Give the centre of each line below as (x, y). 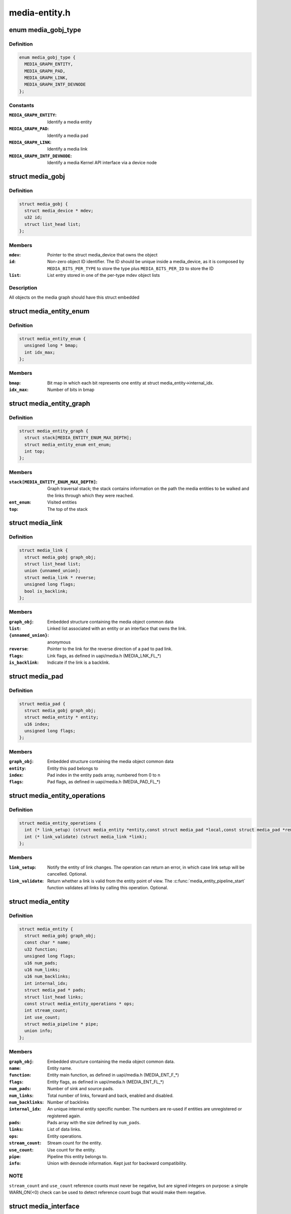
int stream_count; (46, 1011)
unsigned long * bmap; (51, 346)
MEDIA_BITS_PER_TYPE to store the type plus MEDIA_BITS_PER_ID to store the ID (130, 268)
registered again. (64, 1116)
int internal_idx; (46, 983)
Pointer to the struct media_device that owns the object (102, 255)
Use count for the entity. (72, 1150)
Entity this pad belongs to (73, 768)
